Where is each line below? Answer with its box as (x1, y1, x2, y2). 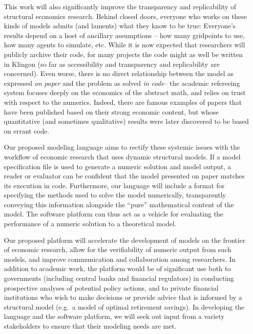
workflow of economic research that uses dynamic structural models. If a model (4, 151, 241, 161)
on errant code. (4, 125, 49, 136)
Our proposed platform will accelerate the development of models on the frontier (4, 235, 245, 245)
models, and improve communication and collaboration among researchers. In (4, 254, 236, 264)
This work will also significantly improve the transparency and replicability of (4, 1, 236, 11)
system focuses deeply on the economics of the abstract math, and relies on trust (4, 87, 246, 98)
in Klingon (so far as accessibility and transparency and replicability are (4, 59, 220, 69)
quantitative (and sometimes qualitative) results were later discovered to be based (4, 116, 249, 126)
